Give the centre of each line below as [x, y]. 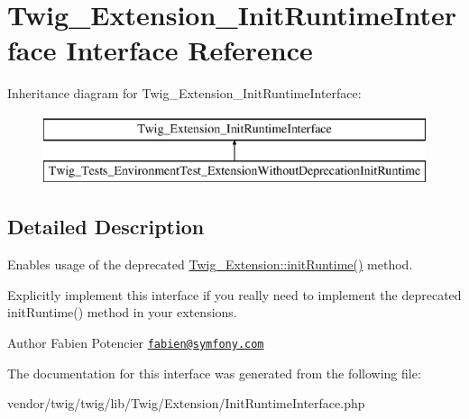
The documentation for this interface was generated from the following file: [214, 373]
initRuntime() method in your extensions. [122, 312]
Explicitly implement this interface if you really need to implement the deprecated [234, 294]
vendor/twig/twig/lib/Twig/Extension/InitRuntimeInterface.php [186, 403]
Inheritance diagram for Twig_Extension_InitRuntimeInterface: [184, 93]
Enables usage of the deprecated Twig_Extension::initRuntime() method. [210, 264]
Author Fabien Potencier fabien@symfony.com [136, 343]
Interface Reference [189, 50]
